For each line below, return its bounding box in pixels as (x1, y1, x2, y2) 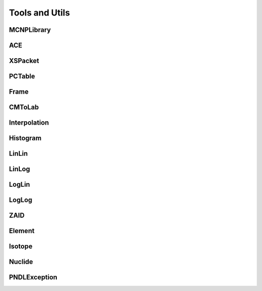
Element (9, 227, 35, 235)
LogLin (9, 180, 30, 189)
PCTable (9, 72, 35, 81)
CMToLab (9, 103, 39, 112)
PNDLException (9, 273, 58, 281)
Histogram (9, 134, 42, 143)
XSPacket (9, 57, 39, 65)
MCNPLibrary (9, 26, 51, 34)
